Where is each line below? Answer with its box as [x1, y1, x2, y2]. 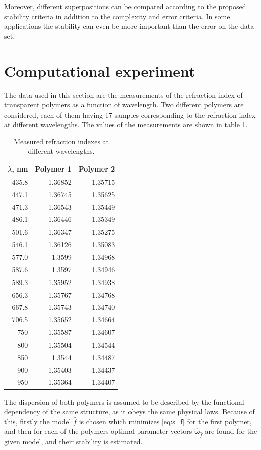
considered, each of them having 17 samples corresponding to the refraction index [4, 109, 256, 120]
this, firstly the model [4, 416, 71, 426]
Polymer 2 [78, 163, 115, 174]
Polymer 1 [35, 163, 72, 174]
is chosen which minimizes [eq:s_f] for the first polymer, [79, 416, 252, 426]
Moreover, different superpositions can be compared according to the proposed [4, 1, 246, 11]
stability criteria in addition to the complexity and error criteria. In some [4, 11, 230, 21]
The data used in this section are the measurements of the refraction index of [4, 89, 243, 100]
